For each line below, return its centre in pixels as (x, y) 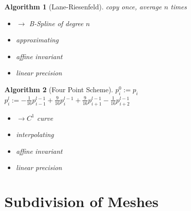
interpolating (35, 134)
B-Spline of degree (56, 23)
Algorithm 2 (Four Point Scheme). (59, 89)
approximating (37, 40)
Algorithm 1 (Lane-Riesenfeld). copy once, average (83, 6)
